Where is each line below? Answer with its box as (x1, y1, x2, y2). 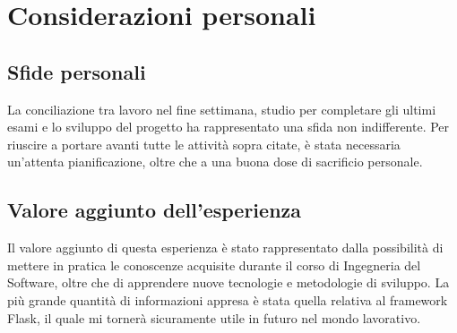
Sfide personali (7, 57, 146, 85)
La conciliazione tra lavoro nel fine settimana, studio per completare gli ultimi (7, 99, 436, 118)
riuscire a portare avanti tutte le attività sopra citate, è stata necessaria (7, 134, 401, 153)
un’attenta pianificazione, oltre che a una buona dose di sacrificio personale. (7, 152, 423, 171)
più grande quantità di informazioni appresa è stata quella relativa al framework (7, 290, 448, 309)
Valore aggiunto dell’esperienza (7, 196, 302, 224)
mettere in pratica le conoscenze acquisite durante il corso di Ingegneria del (7, 255, 421, 274)
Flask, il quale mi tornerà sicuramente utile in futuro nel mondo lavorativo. (7, 308, 421, 327)
